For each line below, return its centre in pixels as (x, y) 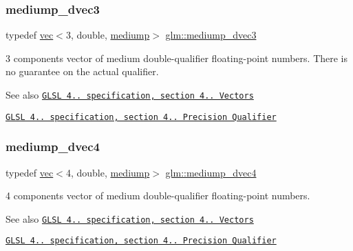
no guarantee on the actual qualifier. (82, 71)
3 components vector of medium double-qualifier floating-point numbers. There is (177, 58)
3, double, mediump (108, 35)
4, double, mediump (108, 172)
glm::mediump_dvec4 (211, 172)
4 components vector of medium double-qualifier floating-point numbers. (158, 195)
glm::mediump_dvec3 (211, 35)
